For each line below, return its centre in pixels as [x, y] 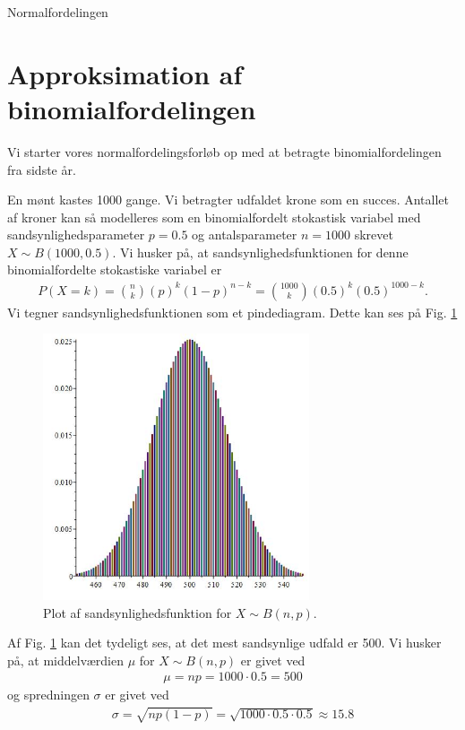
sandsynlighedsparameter [76, 235]
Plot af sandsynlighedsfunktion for [138, 612]
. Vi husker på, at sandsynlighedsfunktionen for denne [260, 252]
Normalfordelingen [58, 12]
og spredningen [48, 695]
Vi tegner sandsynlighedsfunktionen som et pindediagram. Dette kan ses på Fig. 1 [232, 312]
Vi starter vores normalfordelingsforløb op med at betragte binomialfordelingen [224, 151]
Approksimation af [125, 73]
